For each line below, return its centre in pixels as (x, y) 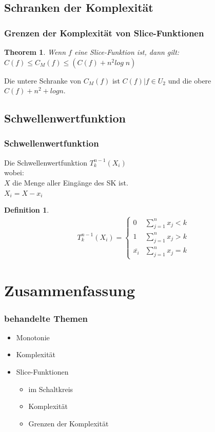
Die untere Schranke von (43, 80)
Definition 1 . (27, 210)
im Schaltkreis (51, 389)
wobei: (14, 172)
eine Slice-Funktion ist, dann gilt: (127, 52)
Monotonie (33, 337)
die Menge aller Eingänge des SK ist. (70, 182)
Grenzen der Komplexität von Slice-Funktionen (104, 33)
